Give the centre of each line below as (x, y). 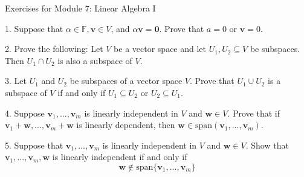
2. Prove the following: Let (54, 49)
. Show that (267, 145)
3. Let (16, 81)
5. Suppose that (34, 145)
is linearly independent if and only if (120, 157)
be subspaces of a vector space (126, 81)
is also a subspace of (95, 60)
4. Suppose (25, 113)
